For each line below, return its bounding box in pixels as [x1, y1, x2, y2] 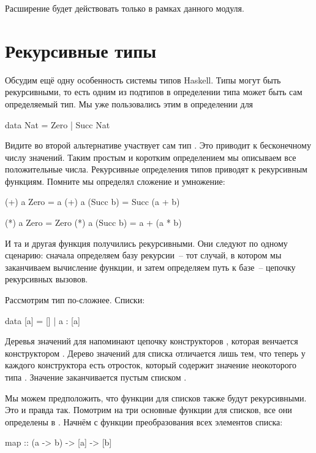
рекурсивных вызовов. [5, 273, 88, 285]
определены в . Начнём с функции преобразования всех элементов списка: [5, 415, 283, 428]
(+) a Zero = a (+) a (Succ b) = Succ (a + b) [5, 195, 180, 208]
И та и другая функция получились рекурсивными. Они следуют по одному [5, 236, 288, 249]
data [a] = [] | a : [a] [5, 314, 80, 327]
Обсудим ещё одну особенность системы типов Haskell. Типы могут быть [5, 73, 281, 86]
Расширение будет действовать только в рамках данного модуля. [5, 2, 244, 14]
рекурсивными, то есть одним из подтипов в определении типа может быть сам [5, 85, 303, 98]
